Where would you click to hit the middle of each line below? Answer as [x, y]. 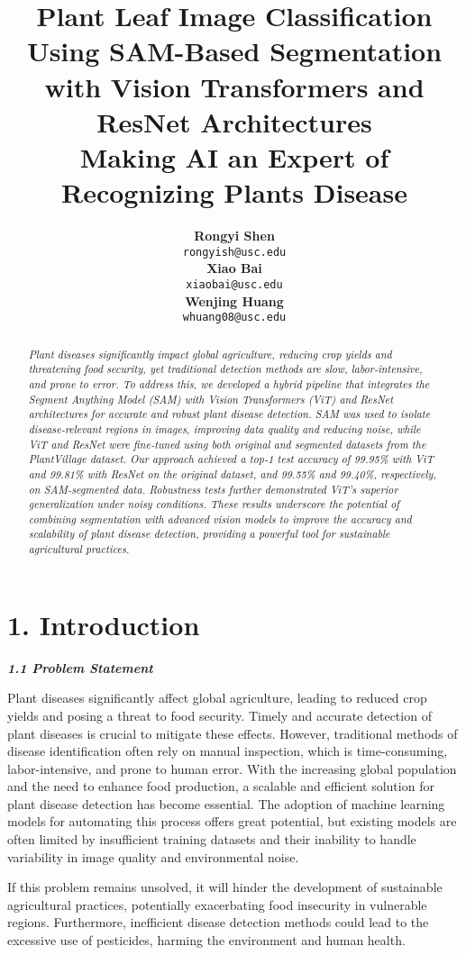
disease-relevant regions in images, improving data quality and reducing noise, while [224, 428]
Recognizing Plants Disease [234, 192]
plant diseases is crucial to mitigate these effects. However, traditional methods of [233, 733]
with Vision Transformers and [234, 86]
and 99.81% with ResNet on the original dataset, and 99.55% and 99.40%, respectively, [232, 473]
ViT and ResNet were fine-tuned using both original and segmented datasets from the [227, 444]
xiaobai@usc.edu [234, 284]
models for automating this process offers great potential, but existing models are [232, 821]
